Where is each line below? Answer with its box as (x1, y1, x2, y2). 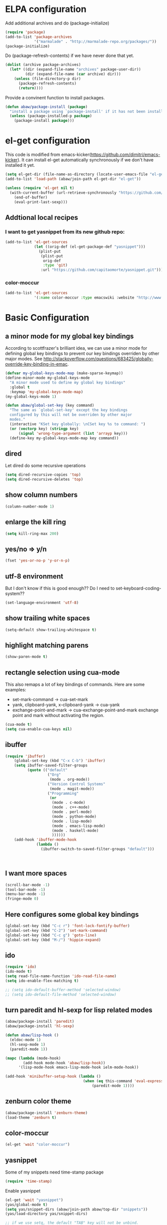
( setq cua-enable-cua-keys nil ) (5, 726, 72, 731)
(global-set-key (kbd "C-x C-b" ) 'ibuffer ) (14, 758, 106, 763)
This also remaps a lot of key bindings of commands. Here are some (5, 681, 145, 687)
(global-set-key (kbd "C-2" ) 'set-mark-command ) (5, 928, 108, 933)
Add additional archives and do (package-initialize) (5, 20, 109, 26)
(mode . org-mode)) (49, 777, 90, 782)
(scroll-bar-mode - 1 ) (5, 882, 50, 887)
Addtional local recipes (5, 213, 79, 222)
